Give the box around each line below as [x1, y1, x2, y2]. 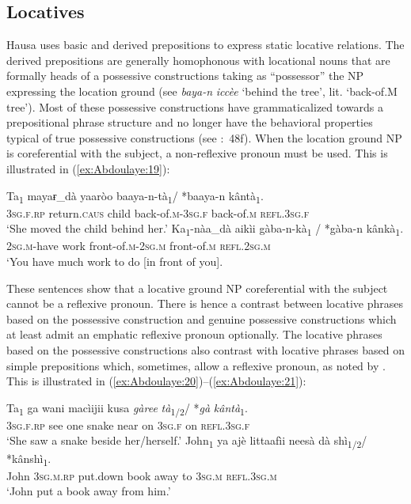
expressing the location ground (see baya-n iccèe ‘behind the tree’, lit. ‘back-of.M [6, 82, 398, 99]
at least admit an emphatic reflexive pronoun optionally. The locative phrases [6, 326, 382, 343]
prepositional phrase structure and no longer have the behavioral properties [6, 114, 373, 131]
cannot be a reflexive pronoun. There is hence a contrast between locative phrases [6, 295, 403, 312]
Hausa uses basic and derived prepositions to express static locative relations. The [6, 36, 405, 53]
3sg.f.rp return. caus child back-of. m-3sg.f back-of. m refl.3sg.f [6, 204, 310, 221]
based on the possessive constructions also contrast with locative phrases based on [6, 341, 405, 358]
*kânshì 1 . [6, 449, 51, 468]
